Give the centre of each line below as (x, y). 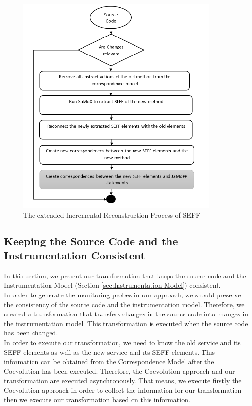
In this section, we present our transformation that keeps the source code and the (125, 275)
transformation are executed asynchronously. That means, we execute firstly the (123, 380)
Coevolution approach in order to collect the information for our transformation (123, 390)
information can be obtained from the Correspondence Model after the (109, 361)
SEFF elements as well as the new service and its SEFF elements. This (109, 352)
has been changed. (31, 333)
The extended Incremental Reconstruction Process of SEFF (112, 214)
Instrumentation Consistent (75, 255)
